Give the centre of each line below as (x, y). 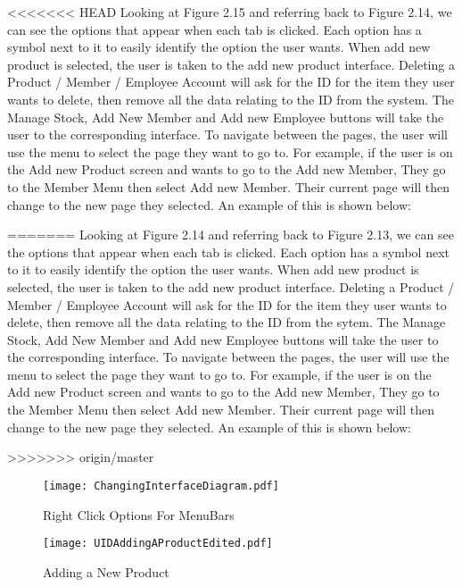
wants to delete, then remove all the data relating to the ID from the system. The (231, 99)
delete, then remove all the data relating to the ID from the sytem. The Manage (227, 322)
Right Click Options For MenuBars (139, 514)
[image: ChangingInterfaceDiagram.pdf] (161, 486)
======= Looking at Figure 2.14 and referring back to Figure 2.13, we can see (231, 235)
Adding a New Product (106, 571)
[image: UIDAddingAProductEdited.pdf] (158, 544)
